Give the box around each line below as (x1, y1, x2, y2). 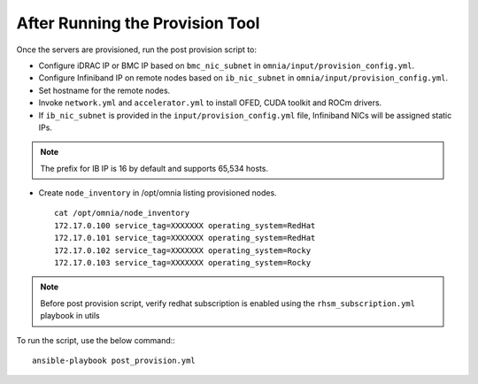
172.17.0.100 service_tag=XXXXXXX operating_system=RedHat (54, 220, 316, 230)
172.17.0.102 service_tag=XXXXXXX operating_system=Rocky (54, 245, 312, 256)
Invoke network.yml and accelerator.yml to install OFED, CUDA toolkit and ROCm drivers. (38, 97, 382, 108)
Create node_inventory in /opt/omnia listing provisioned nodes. (38, 188, 278, 198)
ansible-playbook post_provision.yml (32, 355, 197, 365)
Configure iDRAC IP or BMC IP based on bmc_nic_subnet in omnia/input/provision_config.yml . (38, 60, 415, 71)
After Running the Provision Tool (16, 13, 260, 33)
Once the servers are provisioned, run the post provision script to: (16, 44, 257, 55)
